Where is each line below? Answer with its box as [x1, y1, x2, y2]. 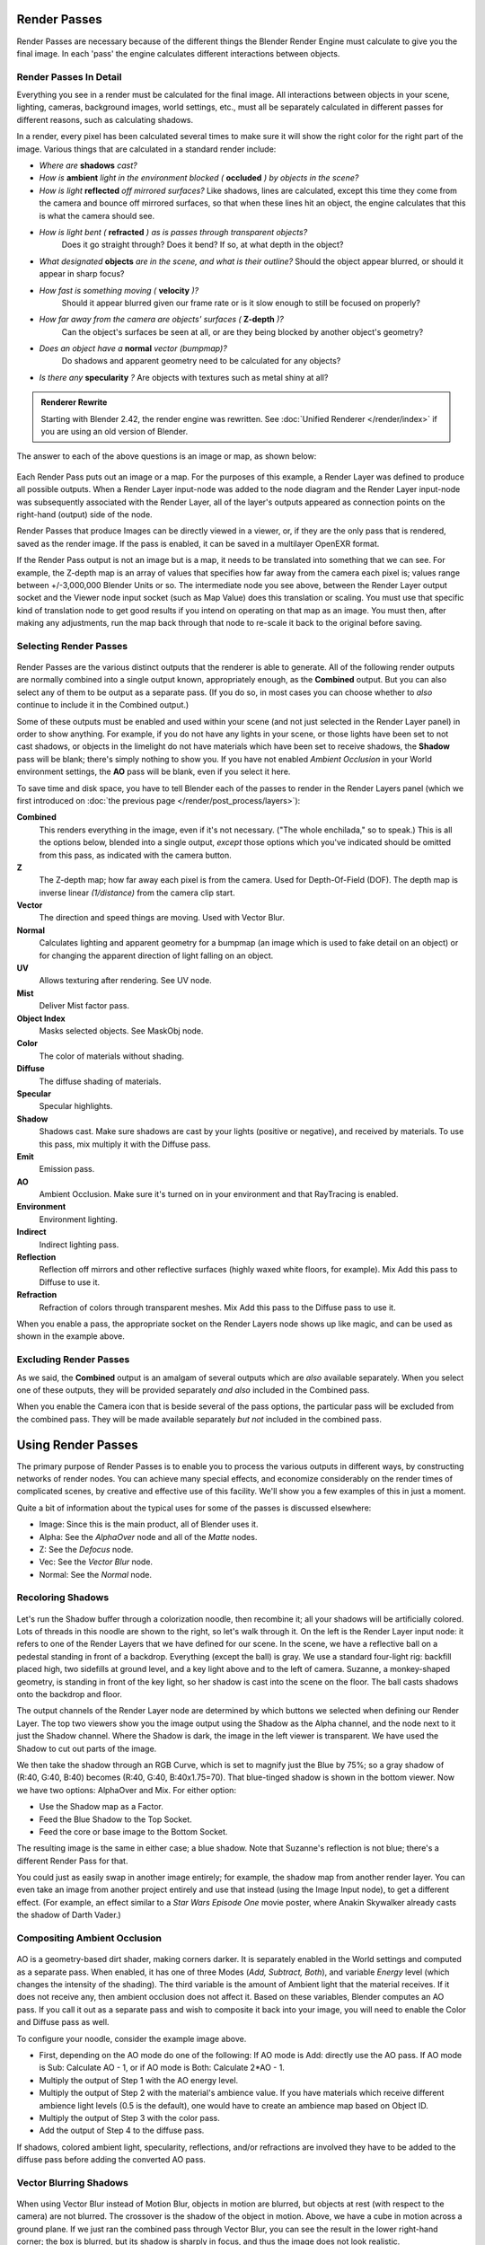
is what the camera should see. [39, 210, 155, 221]
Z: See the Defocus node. [39, 1544, 134, 1554]
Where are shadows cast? [39, 160, 138, 171]
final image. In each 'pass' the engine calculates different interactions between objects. [16, 48, 340, 58]
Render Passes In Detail [16, 70, 122, 83]
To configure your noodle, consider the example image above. [16, 2033, 247, 2044]
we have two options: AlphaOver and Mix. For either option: [16, 1784, 237, 1795]
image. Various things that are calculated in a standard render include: [16, 144, 277, 154]
